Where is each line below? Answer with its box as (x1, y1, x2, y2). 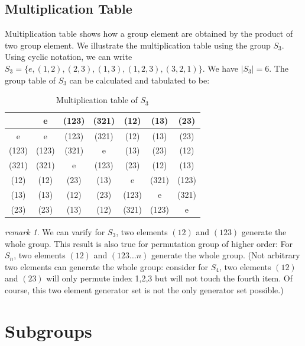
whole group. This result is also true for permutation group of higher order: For (5, 237, 293, 249)
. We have (202, 62, 238, 74)
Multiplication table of (56, 94, 138, 106)
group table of (5, 73, 56, 86)
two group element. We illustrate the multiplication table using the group (5, 39, 271, 51)
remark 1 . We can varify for (5, 225, 105, 238)
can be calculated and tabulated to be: (69, 73, 210, 86)
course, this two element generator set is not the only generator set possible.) (5, 283, 284, 296)
